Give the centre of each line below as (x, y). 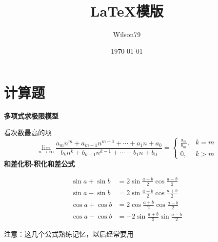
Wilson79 (127, 34)
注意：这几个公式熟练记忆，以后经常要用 (69, 234)
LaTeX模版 (127, 11)
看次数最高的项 (28, 132)
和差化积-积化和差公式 (40, 163)
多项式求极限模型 (31, 116)
